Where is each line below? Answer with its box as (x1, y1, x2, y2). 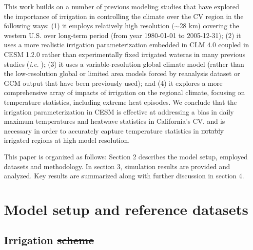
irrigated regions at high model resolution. (4, 135, 130, 145)
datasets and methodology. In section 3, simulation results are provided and (4, 161, 230, 171)
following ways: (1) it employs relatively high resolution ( (4, 20, 175, 31)
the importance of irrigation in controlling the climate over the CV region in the (4, 11, 244, 21)
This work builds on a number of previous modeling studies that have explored (4, 1, 239, 11)
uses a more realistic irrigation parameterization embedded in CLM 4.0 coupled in (4, 39, 249, 50)
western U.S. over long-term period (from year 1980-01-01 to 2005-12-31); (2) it (4, 30, 241, 40)
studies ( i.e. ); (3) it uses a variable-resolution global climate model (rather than (4, 58, 244, 69)
